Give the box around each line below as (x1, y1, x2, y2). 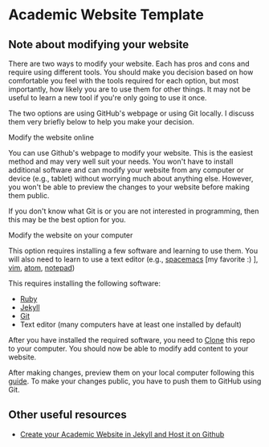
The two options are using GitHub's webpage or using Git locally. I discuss (8, 108, 255, 118)
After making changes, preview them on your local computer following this (8, 368, 255, 377)
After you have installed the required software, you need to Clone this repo (8, 335, 255, 344)
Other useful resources (8, 408, 127, 422)
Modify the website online (8, 132, 95, 142)
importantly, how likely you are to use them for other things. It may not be (8, 84, 251, 94)
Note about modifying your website (8, 38, 190, 51)
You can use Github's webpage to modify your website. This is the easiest (8, 148, 254, 157)
